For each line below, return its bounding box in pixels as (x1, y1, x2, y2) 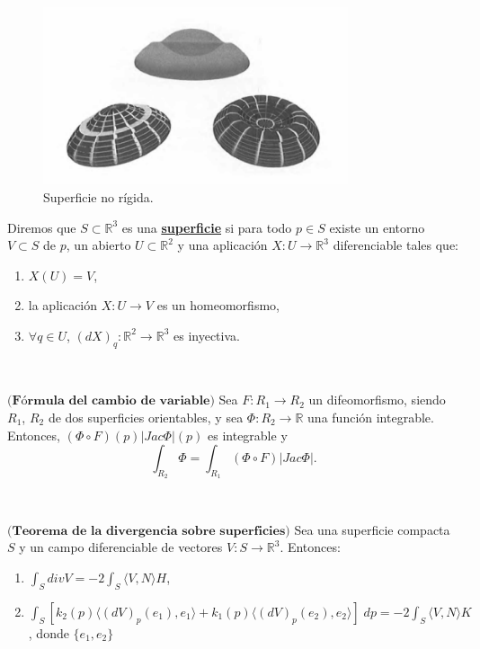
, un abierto (66, 236, 131, 254)
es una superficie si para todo (121, 218, 292, 236)
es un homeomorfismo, (156, 296, 280, 315)
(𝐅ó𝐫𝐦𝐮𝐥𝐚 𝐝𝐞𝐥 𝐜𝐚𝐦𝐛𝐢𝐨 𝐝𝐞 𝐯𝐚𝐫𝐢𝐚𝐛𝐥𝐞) (7, 395, 215, 408)
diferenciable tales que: (333, 236, 459, 254)
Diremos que (7, 218, 76, 236)
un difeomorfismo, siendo (308, 390, 446, 409)
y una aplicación (177, 236, 268, 254)
